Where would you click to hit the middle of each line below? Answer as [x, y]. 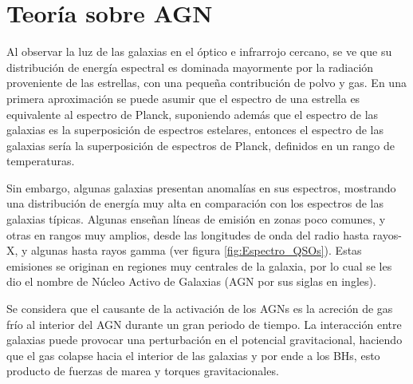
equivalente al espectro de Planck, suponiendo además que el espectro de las [193, 114]
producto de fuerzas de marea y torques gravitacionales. [143, 371]
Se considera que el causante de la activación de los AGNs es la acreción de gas [200, 309]
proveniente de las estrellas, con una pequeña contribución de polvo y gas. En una [206, 83]
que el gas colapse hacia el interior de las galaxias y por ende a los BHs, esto [193, 355]
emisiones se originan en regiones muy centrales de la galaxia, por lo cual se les [199, 265]
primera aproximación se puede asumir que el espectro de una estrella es [183, 98]
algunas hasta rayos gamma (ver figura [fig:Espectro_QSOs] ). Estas [197, 250]
